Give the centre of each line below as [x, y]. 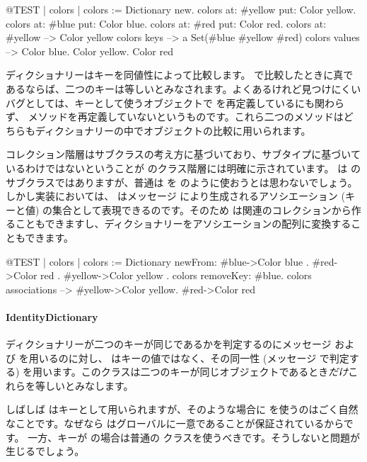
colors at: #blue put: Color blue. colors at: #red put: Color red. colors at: [166, 23]
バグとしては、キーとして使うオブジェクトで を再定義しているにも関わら [175, 102]
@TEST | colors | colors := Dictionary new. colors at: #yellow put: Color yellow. [181, 9]
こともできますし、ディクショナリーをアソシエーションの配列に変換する [183, 224]
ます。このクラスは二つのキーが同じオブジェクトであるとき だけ [200, 372]
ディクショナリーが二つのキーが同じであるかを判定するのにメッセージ [169, 344]
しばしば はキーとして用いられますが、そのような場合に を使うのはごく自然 [182, 409]
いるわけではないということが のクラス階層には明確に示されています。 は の [183, 168]
